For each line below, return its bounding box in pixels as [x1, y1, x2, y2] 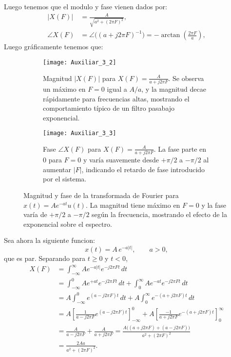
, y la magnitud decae [141, 83, 206, 94]
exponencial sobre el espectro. [23, 218, 112, 229]
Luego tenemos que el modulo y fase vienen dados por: [4, 1, 167, 11]
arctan [161, 32, 180, 39]
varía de [23, 209, 47, 219]
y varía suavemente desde [83, 155, 159, 165]
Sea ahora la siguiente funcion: [4, 235, 95, 245]
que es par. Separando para [4, 253, 86, 263]
